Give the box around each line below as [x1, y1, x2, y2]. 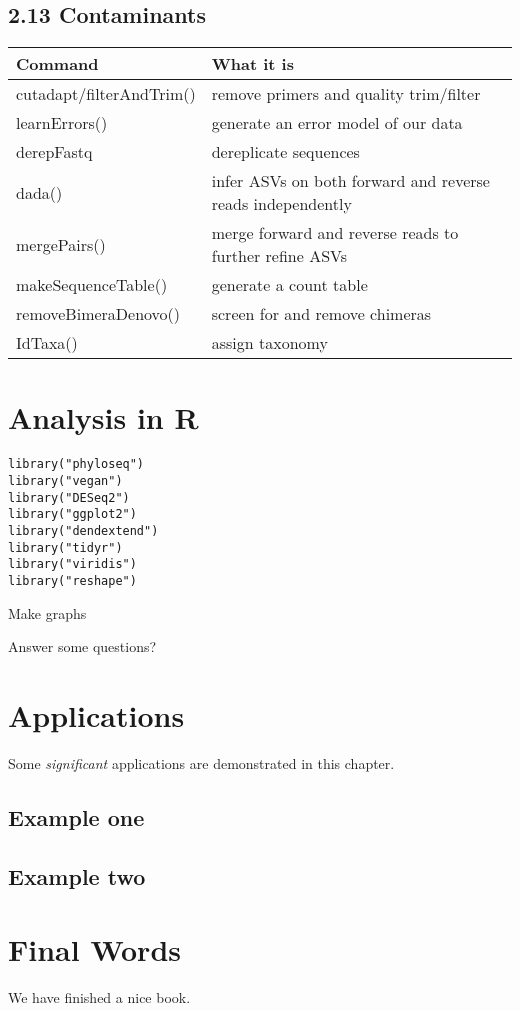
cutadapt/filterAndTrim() [16, 82, 196, 106]
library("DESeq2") [8, 490, 130, 505]
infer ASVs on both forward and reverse [211, 169, 490, 193]
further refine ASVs [211, 244, 348, 268]
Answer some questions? [8, 636, 157, 657]
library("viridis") [8, 557, 137, 572]
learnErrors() [16, 111, 108, 135]
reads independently [211, 192, 352, 216]
